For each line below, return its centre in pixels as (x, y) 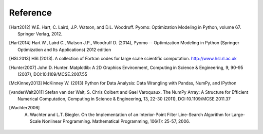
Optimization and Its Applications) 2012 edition (65, 50)
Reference (30, 13)
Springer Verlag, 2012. (40, 33)
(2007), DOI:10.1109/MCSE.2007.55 (53, 74)
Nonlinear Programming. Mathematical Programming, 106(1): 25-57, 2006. (116, 121)
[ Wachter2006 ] (24, 108)
